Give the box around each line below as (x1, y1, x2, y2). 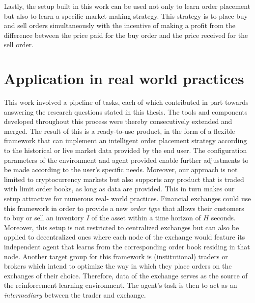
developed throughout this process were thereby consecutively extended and (4, 116, 232, 126)
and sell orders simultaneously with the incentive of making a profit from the (4, 20, 236, 30)
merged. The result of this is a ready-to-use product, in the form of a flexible (4, 125, 235, 136)
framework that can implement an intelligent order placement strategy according (4, 135, 247, 146)
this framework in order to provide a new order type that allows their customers (4, 203, 244, 213)
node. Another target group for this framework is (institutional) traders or (4, 251, 228, 261)
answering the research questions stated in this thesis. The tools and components (4, 106, 248, 117)
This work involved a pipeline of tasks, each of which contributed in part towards (4, 97, 249, 107)
